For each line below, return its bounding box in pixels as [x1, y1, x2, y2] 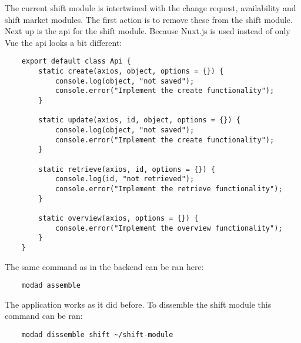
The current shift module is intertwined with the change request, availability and [5, 2, 296, 14]
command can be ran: [5, 309, 83, 322]
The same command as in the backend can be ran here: [5, 260, 204, 272]
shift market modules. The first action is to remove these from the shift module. [5, 13, 293, 25]
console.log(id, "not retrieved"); [55, 175, 195, 184]
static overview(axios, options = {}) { [38, 214, 199, 222]
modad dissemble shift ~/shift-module [21, 330, 173, 339]
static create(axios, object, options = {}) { [38, 67, 224, 76]
